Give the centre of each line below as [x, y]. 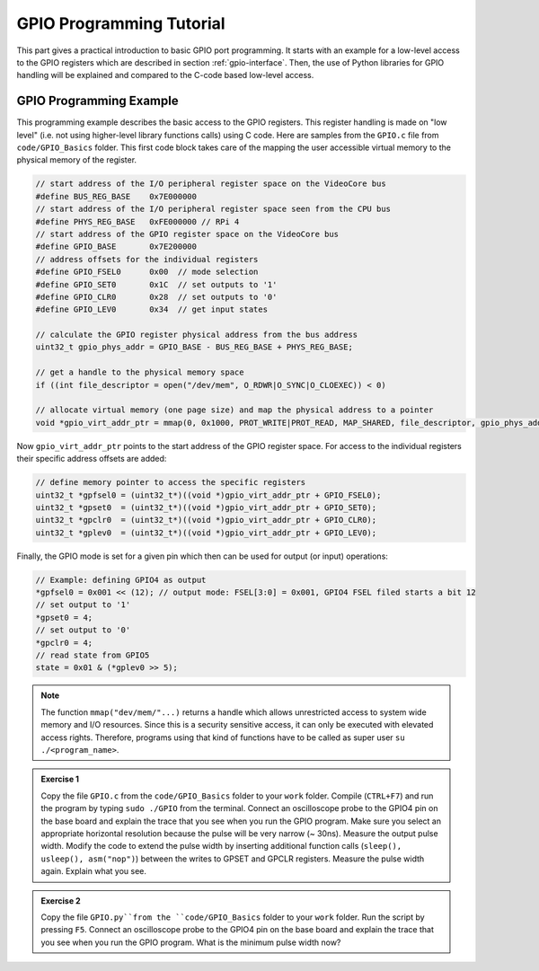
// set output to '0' [83, 630]
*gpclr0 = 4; [64, 643]
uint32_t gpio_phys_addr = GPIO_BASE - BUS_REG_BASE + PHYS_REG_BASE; [194, 347]
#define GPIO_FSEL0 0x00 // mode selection [147, 272]
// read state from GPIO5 [93, 655]
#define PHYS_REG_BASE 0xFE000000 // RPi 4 [137, 221]
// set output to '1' [83, 605]
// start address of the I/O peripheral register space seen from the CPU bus [213, 209]
